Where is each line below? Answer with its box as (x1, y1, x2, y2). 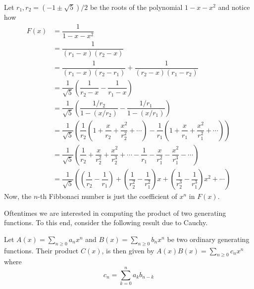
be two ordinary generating (167, 234, 250, 244)
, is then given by (102, 245, 154, 255)
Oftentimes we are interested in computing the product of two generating (4, 207, 226, 218)
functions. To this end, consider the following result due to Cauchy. (4, 217, 208, 228)
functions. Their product (4, 245, 79, 255)
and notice (218, 2, 250, 12)
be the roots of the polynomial (90, 2, 183, 12)
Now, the (4, 191, 32, 201)
